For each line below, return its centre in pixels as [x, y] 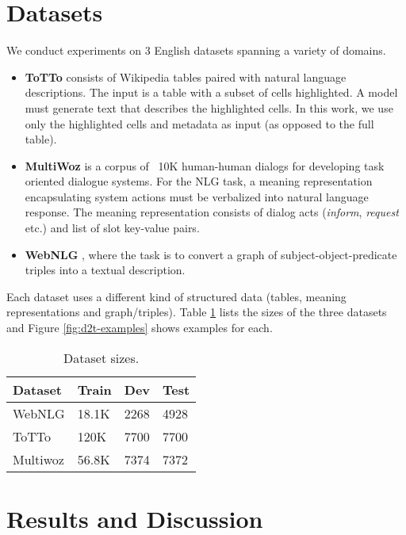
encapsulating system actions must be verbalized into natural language [197, 196]
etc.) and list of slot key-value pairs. [112, 228]
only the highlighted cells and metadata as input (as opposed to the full [199, 123]
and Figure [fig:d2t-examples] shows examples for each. [140, 328]
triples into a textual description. [105, 270]
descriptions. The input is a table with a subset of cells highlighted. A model [211, 92]
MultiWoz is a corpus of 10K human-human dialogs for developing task [205, 165]
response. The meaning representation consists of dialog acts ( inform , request [212, 212]
